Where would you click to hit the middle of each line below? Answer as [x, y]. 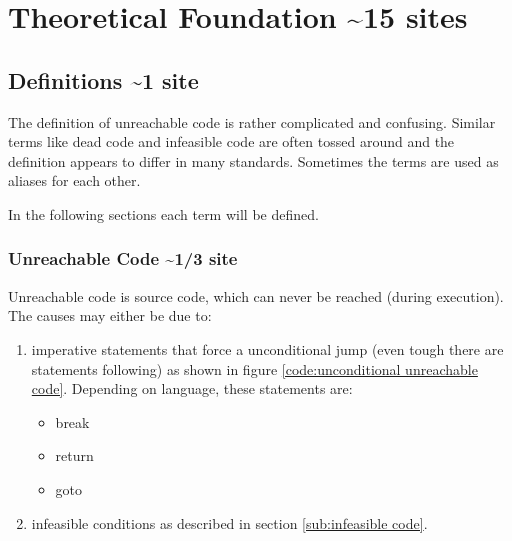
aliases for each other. [74, 180]
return [74, 455]
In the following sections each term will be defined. [163, 213]
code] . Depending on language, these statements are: [192, 388]
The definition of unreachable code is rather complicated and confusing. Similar [252, 121]
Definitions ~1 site [103, 79]
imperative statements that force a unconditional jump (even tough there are [267, 348]
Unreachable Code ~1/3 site [123, 258]
